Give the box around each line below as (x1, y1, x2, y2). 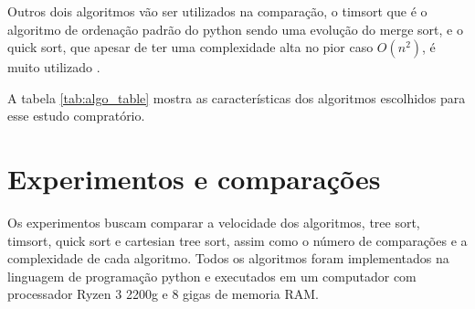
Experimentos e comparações (7, 160, 381, 197)
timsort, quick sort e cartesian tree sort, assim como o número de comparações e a (7, 230, 468, 250)
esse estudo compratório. (7, 106, 145, 125)
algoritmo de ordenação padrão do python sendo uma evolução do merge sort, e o (7, 19, 463, 38)
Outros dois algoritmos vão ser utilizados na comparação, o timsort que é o (7, 2, 427, 20)
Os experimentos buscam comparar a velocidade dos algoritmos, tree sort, (7, 213, 420, 232)
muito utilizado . (7, 58, 100, 77)
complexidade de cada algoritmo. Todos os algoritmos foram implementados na (7, 249, 449, 268)
